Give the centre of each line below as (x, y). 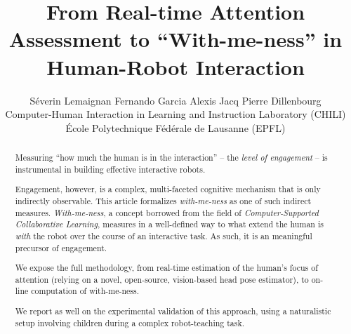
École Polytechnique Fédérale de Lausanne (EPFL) (175, 127)
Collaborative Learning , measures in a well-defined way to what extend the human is (169, 224)
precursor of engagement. (61, 247)
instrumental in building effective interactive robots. (110, 169)
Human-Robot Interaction (175, 66)
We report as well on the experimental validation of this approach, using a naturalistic (173, 310)
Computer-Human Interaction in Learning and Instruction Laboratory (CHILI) (175, 114)
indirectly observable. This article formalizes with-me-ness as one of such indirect (163, 200)
